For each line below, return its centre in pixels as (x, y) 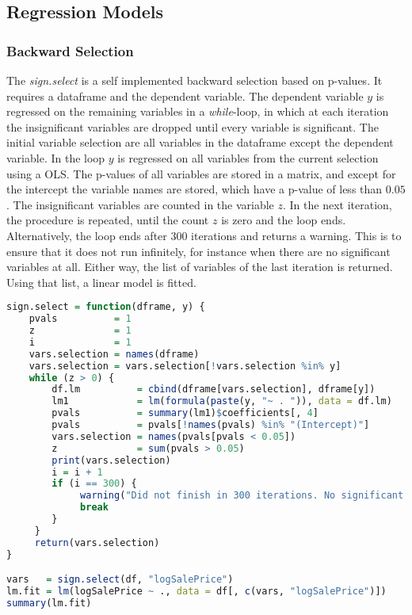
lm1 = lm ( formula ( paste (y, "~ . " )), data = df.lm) (222, 401)
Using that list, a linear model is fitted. (101, 282)
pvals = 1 (80, 319)
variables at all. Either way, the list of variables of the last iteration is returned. (200, 267)
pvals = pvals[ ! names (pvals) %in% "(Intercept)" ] (211, 425)
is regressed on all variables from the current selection (248, 157)
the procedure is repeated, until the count (108, 220)
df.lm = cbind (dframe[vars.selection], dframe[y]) (214, 390)
